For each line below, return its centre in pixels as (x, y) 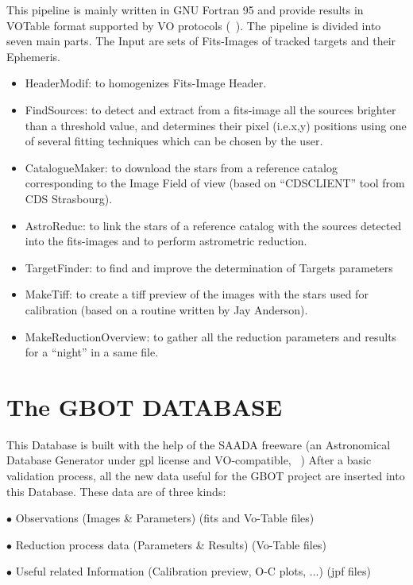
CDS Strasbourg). (69, 198)
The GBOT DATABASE (145, 406)
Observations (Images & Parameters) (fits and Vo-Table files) (165, 518)
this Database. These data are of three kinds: (116, 491)
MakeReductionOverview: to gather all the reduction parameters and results (211, 336)
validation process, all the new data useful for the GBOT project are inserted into (206, 475)
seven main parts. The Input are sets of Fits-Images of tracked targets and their (201, 41)
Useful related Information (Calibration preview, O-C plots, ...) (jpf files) (193, 571)
